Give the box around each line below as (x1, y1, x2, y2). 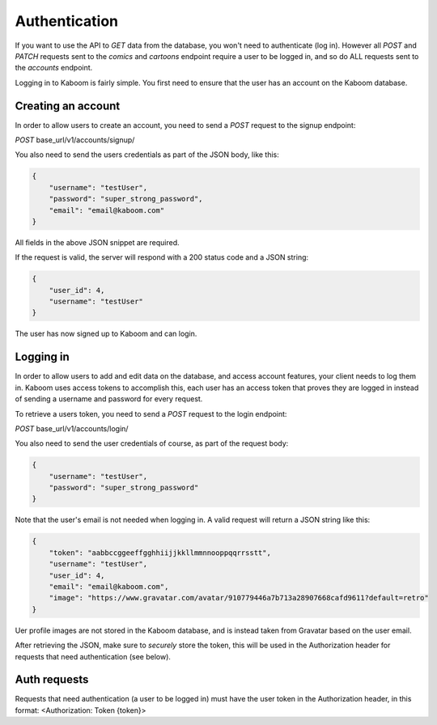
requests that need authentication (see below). (15, 651, 172, 661)
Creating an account (15, 99, 121, 112)
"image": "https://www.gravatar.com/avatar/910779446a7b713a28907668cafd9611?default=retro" (49, 593, 429, 603)
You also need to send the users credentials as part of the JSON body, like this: (15, 150, 279, 159)
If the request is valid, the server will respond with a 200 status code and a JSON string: (15, 252, 309, 262)
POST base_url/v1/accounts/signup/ (15, 135, 135, 145)
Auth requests (15, 672, 89, 687)
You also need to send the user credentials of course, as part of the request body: (15, 439, 289, 448)
